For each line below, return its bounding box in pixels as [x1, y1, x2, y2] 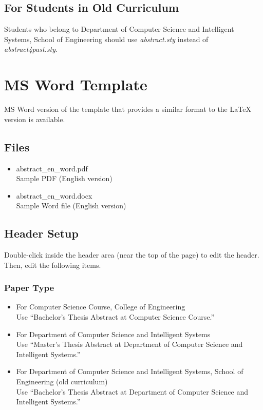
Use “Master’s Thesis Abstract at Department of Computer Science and [16, 339, 243, 349]
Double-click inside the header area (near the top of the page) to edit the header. [4, 249, 259, 260]
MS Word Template [4, 74, 147, 95]
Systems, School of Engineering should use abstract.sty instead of [4, 33, 209, 44]
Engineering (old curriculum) [16, 376, 108, 387]
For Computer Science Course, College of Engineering [16, 301, 185, 312]
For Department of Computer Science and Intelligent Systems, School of [16, 366, 243, 377]
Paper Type [4, 281, 54, 294]
